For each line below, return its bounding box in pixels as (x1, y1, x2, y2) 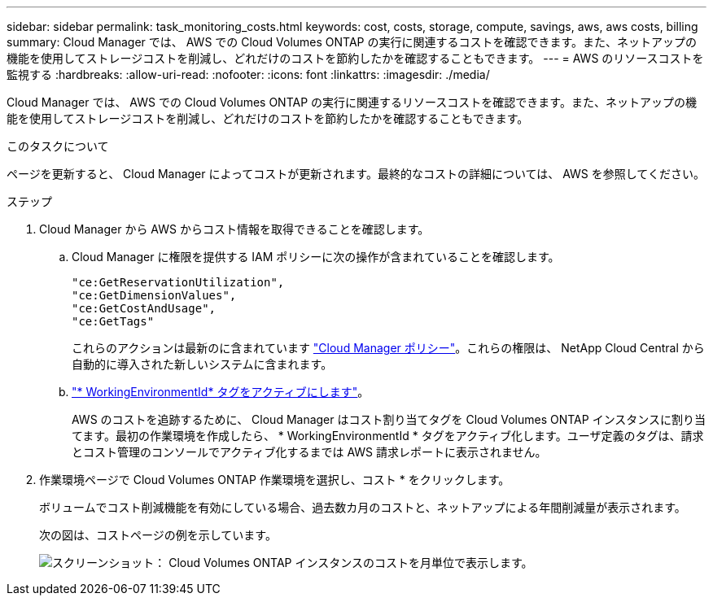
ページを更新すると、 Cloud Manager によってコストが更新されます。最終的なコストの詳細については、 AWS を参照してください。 (7, 167, 705, 181)
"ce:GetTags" (72, 315, 155, 328)
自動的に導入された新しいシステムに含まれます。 (72, 357, 333, 371)
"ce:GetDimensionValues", (72, 289, 237, 302)
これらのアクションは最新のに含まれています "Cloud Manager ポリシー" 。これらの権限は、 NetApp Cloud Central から (72, 341, 705, 355)
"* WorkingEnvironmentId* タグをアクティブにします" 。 (72, 385, 370, 399)
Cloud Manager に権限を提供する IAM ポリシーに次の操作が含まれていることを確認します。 (72, 250, 560, 264)
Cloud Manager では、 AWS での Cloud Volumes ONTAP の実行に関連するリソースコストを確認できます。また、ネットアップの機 (7, 95, 697, 109)
